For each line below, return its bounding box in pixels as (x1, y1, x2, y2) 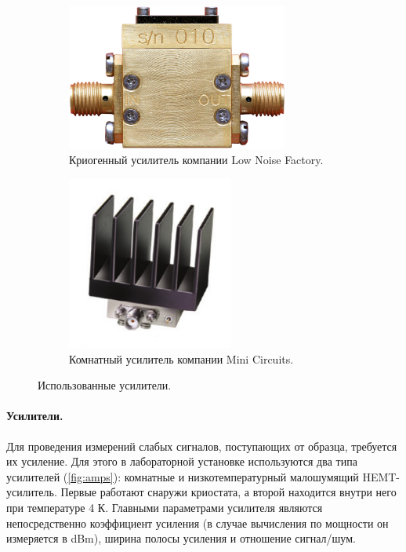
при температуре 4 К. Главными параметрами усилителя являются (6, 499, 323, 515)
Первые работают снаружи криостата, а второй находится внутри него (60, 484, 397, 500)
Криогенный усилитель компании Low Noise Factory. (69, 152, 324, 168)
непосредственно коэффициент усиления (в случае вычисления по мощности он (6, 514, 389, 531)
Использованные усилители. (38, 377, 172, 393)
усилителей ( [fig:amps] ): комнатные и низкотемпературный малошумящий (6, 468, 359, 484)
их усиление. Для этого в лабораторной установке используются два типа (6, 453, 357, 470)
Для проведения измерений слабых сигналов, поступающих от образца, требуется (6, 437, 397, 454)
